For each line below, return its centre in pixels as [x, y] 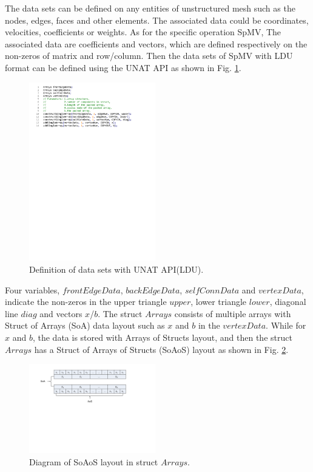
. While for [286, 325]
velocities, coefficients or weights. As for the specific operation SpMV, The [143, 32]
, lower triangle [219, 302]
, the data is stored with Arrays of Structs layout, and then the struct [162, 337]
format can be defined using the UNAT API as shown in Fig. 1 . [123, 67]
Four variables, [32, 289]
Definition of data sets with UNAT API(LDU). [116, 269]
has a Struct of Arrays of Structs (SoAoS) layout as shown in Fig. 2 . [161, 349]
